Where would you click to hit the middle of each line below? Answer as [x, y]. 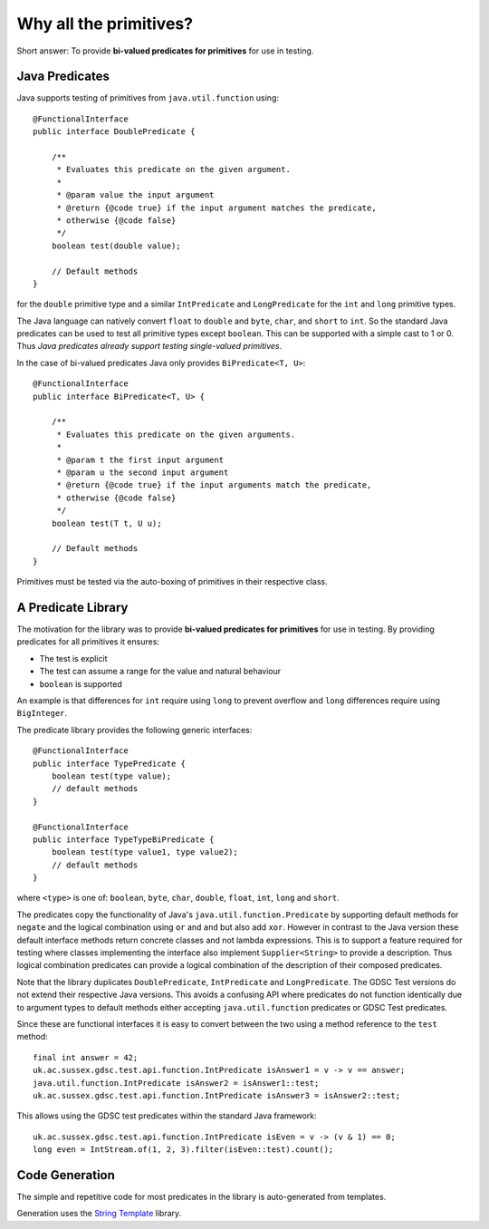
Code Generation [66, 1175]
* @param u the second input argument [143, 473]
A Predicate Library [72, 607]
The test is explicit [73, 658]
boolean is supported [81, 683]
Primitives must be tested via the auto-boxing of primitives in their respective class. [172, 582]
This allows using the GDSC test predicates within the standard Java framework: [167, 1116]
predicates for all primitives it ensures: [88, 642]
